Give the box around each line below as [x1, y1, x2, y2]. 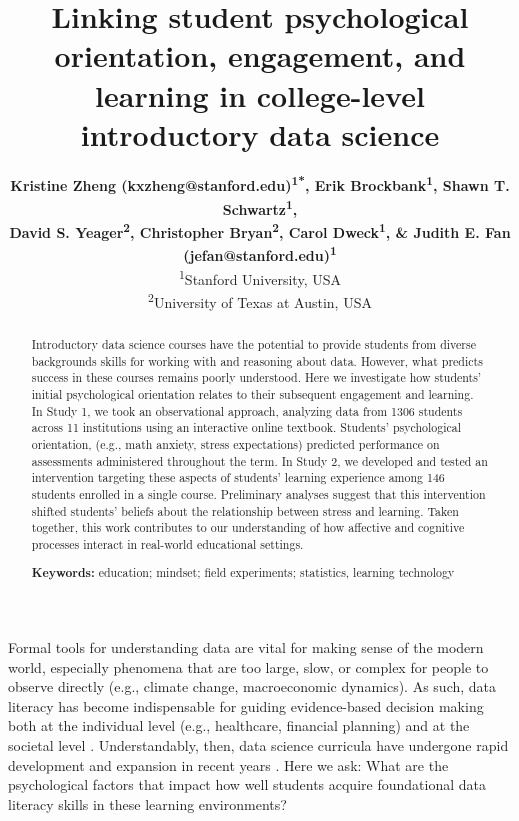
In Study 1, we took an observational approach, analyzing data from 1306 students [31, 402, 463, 419]
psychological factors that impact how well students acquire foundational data [8, 774, 486, 795]
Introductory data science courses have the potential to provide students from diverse [31, 335, 476, 352]
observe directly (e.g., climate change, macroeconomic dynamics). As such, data [8, 676, 497, 697]
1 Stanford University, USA [179, 265, 341, 289]
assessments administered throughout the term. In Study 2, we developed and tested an [31, 452, 488, 469]
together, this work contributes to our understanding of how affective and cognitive [31, 519, 465, 536]
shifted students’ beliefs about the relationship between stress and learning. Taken [31, 502, 459, 519]
